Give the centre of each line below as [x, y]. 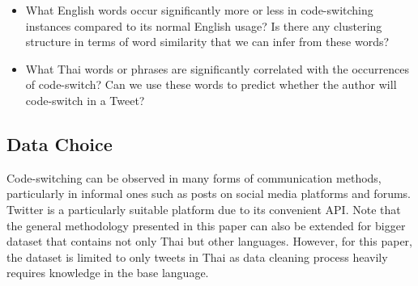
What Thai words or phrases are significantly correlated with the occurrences [217, 68]
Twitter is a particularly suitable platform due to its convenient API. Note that [204, 209]
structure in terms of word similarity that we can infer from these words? [207, 42]
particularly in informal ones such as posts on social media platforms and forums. [209, 193]
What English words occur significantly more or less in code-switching [199, 10]
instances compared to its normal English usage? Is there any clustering [204, 25]
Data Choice [60, 143]
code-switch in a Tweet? [85, 100]
